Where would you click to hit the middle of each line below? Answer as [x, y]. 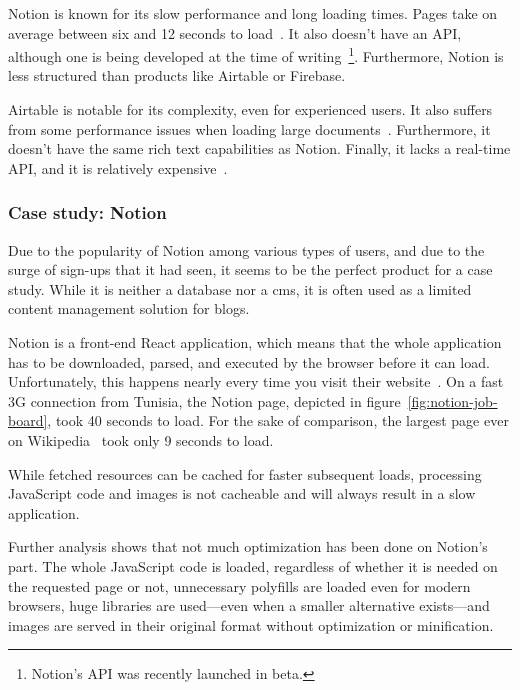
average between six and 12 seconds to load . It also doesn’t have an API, [235, 32]
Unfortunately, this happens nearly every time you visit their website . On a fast [256, 381]
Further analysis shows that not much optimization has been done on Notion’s [248, 546]
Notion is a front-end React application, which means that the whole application [255, 342]
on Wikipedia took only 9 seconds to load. [141, 439]
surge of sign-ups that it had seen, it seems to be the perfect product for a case [250, 269]
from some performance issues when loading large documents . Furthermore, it [249, 128]
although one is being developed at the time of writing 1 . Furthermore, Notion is [256, 54]
